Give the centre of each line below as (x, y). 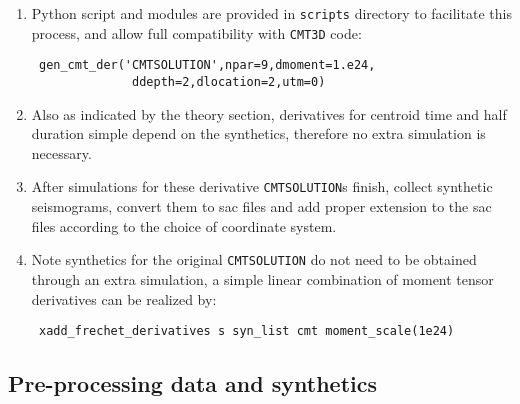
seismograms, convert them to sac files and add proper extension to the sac (261, 206)
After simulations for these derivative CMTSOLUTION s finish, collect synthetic (262, 186)
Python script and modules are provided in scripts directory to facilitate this (271, 13)
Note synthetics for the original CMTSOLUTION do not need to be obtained (254, 259)
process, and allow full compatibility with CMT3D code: (196, 32)
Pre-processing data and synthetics (192, 383)
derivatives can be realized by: (124, 298)
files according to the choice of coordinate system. (184, 225)
